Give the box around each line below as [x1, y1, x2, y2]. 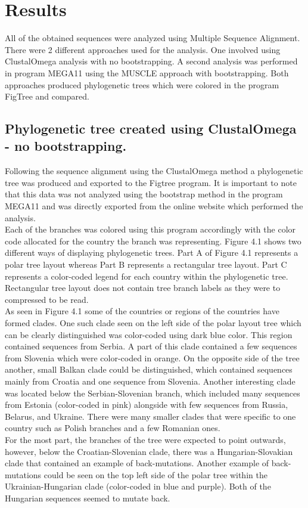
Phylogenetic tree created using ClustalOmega [5, 119, 297, 138]
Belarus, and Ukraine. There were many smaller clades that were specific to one [5, 410, 296, 422]
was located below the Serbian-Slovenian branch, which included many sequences [5, 386, 300, 399]
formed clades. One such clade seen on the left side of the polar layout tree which [5, 317, 301, 329]
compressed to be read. [5, 293, 89, 305]
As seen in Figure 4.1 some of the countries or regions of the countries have [5, 305, 279, 317]
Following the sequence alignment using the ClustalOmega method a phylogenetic [5, 165, 303, 177]
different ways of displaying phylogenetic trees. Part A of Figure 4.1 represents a [5, 246, 298, 259]
